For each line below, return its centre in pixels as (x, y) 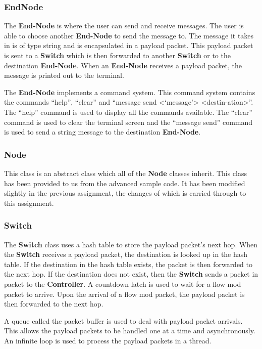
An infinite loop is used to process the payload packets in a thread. (108, 340)
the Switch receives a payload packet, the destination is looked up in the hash (126, 254)
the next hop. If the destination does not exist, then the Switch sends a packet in (131, 274)
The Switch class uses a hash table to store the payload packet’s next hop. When (131, 244)
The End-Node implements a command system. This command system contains (130, 92)
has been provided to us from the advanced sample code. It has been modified (125, 183)
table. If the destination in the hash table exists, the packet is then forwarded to (128, 264)
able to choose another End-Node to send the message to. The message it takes (129, 35)
